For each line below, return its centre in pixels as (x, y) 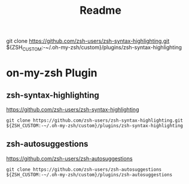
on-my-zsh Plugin (52, 73)
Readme (100, 10)
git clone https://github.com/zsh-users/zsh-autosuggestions (84, 169)
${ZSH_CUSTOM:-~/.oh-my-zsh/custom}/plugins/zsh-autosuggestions (89, 174)
